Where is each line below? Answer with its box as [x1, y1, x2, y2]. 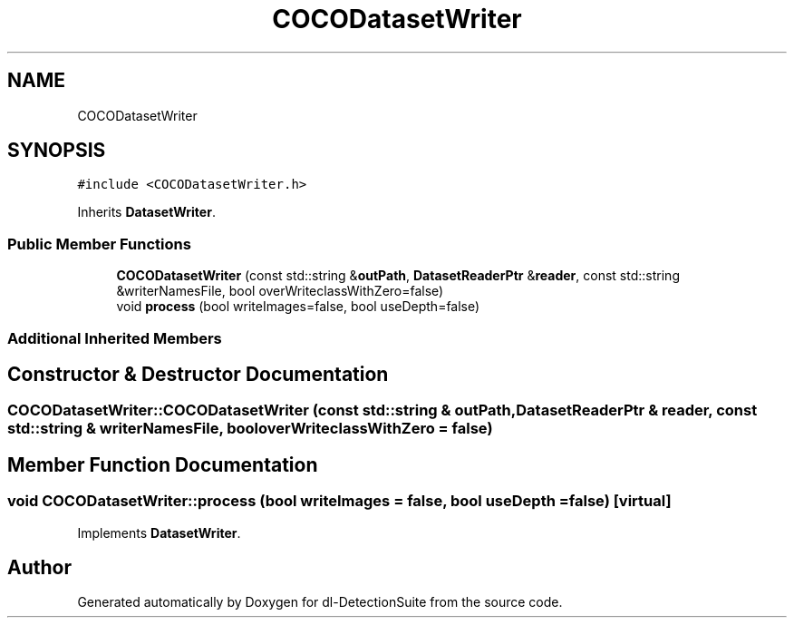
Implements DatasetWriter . [77, 524, 241, 541]
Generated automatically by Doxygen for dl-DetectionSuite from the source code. [77, 594, 563, 610]
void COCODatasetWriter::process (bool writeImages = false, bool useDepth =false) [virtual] [7, 492, 672, 511]
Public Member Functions [7, 234, 191, 253]
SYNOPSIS [7, 139, 106, 162]
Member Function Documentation [7, 453, 318, 476]
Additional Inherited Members [7, 328, 222, 347]
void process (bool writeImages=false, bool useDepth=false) [116, 298, 480, 315]
